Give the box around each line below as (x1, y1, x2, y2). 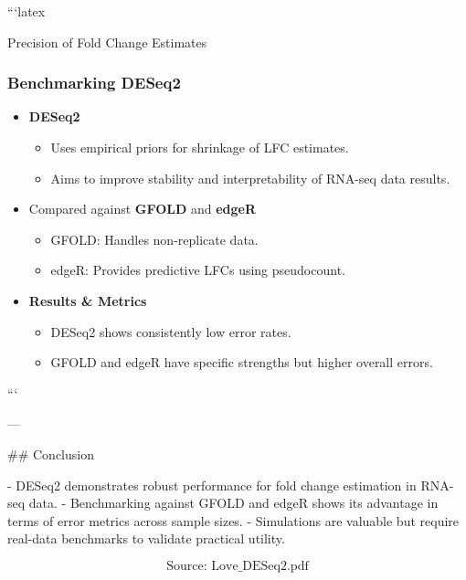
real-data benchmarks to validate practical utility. (7, 529, 285, 548)
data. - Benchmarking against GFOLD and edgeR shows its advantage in (28, 493, 439, 512)
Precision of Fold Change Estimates (7, 32, 207, 51)
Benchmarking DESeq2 (7, 71, 181, 94)
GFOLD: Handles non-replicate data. (50, 229, 259, 248)
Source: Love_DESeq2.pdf (166, 559, 309, 573)
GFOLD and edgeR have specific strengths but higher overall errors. (50, 353, 433, 372)
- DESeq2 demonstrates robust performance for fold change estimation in (7, 475, 417, 494)
